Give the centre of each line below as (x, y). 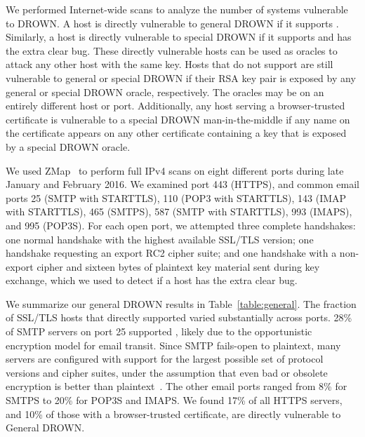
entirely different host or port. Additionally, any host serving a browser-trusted (175, 106)
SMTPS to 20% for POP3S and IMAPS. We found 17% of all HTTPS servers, (174, 400)
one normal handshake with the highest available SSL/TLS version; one (160, 239)
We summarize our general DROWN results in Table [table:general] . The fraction (181, 303)
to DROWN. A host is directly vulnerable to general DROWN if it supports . (172, 23)
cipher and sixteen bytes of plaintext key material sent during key (178, 266)
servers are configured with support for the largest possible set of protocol (165, 359)
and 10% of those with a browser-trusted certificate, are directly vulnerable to (173, 414)
